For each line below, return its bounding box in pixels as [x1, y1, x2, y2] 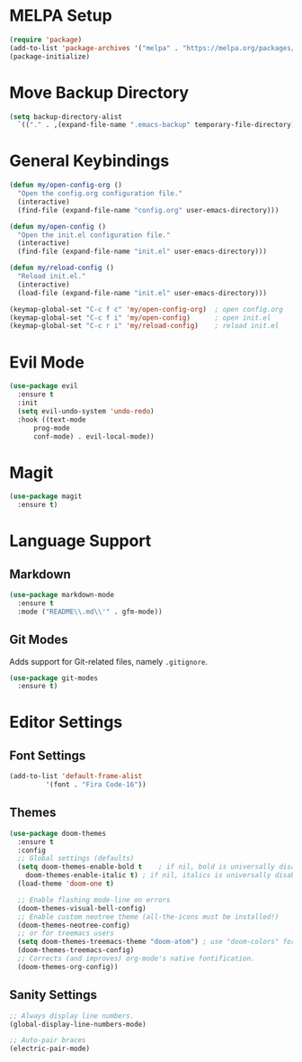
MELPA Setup [9, 5, 112, 26]
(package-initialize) [9, 51, 91, 61]
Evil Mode [9, 352, 85, 372]
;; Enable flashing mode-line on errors [17, 895, 171, 904]
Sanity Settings [9, 987, 97, 1003]
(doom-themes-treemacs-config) [17, 946, 135, 955]
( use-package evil [9, 382, 78, 391]
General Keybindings [9, 150, 170, 171]
